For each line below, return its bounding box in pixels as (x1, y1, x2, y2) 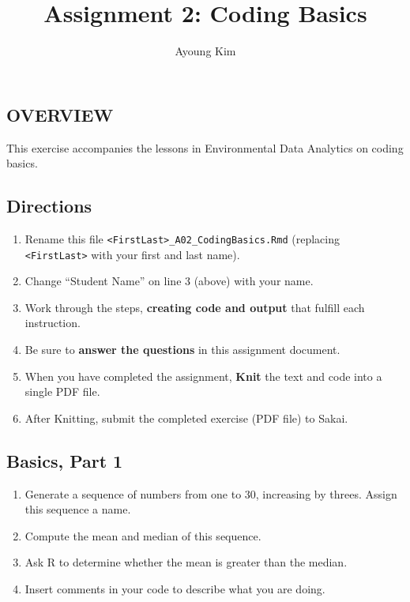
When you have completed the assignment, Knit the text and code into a (24, 367, 382, 384)
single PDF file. (24, 383, 100, 400)
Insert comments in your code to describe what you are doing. (24, 580, 325, 596)
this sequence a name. (24, 501, 131, 517)
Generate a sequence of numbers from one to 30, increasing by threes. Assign (24, 485, 397, 502)
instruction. (24, 314, 81, 331)
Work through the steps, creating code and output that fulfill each (24, 299, 365, 315)
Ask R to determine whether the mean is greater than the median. (24, 554, 348, 570)
